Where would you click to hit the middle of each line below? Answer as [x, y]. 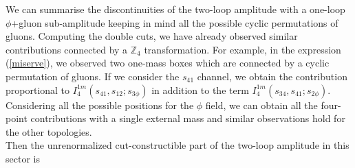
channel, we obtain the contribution [272, 76]
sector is [23, 158]
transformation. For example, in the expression [243, 49]
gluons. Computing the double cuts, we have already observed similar [152, 36]
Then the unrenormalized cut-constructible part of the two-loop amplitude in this [177, 145]
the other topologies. [49, 131]
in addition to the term [200, 89]
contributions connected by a [67, 49]
